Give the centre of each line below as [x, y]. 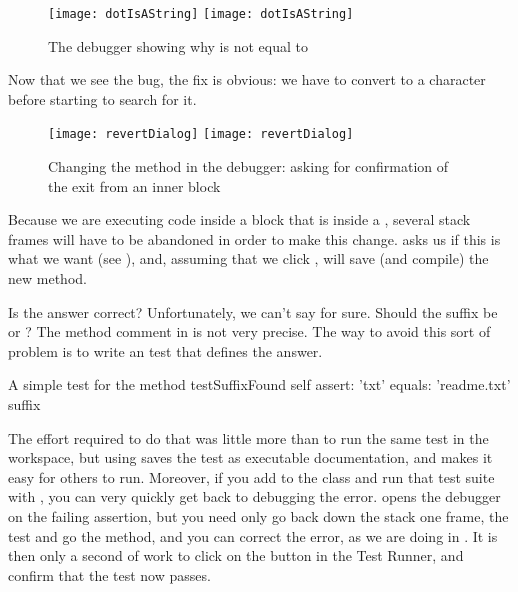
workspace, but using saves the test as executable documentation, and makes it [250, 457]
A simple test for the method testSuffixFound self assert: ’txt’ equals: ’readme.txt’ [259, 384]
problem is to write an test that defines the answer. [165, 350]
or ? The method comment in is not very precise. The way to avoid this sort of [249, 331]
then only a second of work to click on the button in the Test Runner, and [236, 555]
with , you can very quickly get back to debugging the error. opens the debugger [254, 496]
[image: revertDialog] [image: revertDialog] [201, 134]
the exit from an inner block [134, 185]
